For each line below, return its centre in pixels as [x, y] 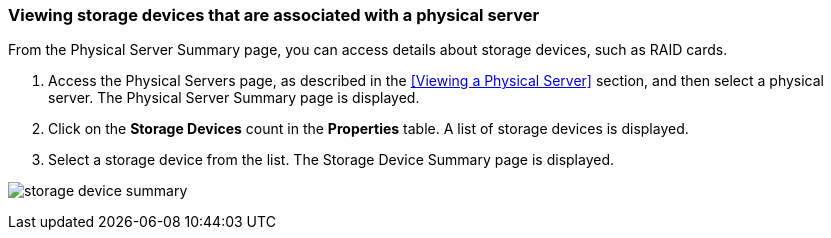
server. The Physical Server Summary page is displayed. [234, 98]
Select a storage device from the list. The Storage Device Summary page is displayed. [331, 160]
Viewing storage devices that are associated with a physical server [274, 15]
